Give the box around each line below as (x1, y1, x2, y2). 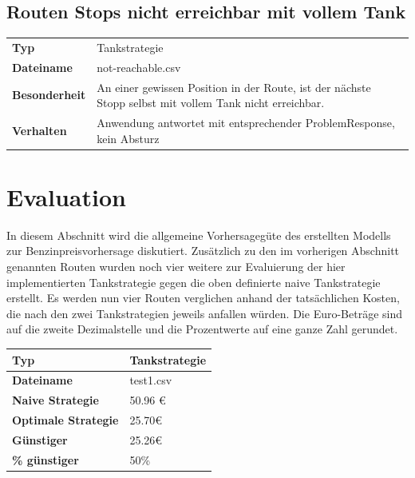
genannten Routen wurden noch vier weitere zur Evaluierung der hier (6, 258, 346, 275)
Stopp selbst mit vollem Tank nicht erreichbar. (97, 94, 325, 111)
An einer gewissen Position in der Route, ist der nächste (97, 78, 371, 95)
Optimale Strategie (12, 412, 119, 428)
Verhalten (12, 121, 67, 138)
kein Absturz (97, 129, 160, 146)
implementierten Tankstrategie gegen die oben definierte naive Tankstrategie (6, 273, 381, 290)
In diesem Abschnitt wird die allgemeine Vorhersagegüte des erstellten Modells (6, 226, 391, 243)
